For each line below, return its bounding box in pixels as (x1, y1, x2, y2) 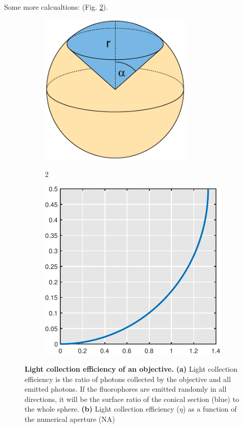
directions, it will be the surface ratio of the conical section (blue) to (25, 393, 239, 404)
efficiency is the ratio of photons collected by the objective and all (25, 373, 231, 384)
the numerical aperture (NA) (25, 413, 115, 424)
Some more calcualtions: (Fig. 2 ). (4, 2, 108, 12)
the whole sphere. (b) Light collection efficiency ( (25, 403, 180, 414)
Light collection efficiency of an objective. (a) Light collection (25, 364, 238, 374)
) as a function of (183, 403, 237, 414)
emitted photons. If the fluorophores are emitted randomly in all (25, 384, 227, 394)
